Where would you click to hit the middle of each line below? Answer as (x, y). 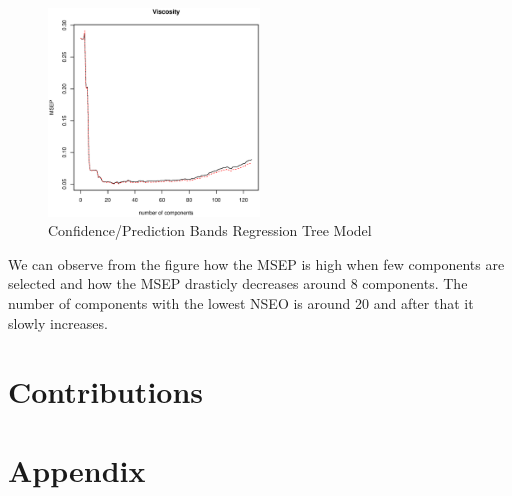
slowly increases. (58, 322)
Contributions (106, 391)
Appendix (77, 469)
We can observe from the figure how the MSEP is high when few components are (256, 263)
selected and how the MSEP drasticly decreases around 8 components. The (238, 283)
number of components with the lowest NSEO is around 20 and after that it (241, 303)
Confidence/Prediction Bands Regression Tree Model (210, 230)
